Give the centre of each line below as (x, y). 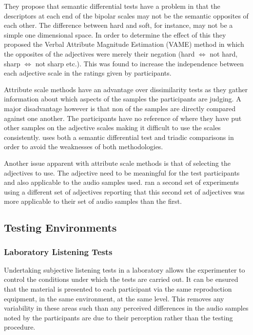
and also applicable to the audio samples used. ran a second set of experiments (122, 182)
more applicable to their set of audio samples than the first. (93, 201)
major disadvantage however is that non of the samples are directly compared (120, 108)
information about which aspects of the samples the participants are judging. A (123, 99)
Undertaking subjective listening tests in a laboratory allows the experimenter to (125, 269)
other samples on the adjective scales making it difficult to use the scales (112, 128)
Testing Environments (60, 227)
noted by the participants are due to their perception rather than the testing (118, 317)
